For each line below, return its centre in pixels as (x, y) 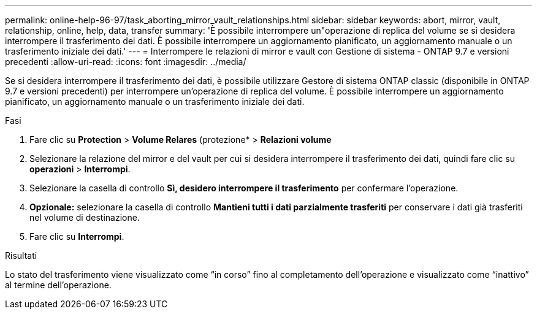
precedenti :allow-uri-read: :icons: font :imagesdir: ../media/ (126, 62)
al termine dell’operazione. (58, 285)
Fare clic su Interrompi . (77, 236)
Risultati (21, 255)
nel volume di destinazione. (85, 217)
